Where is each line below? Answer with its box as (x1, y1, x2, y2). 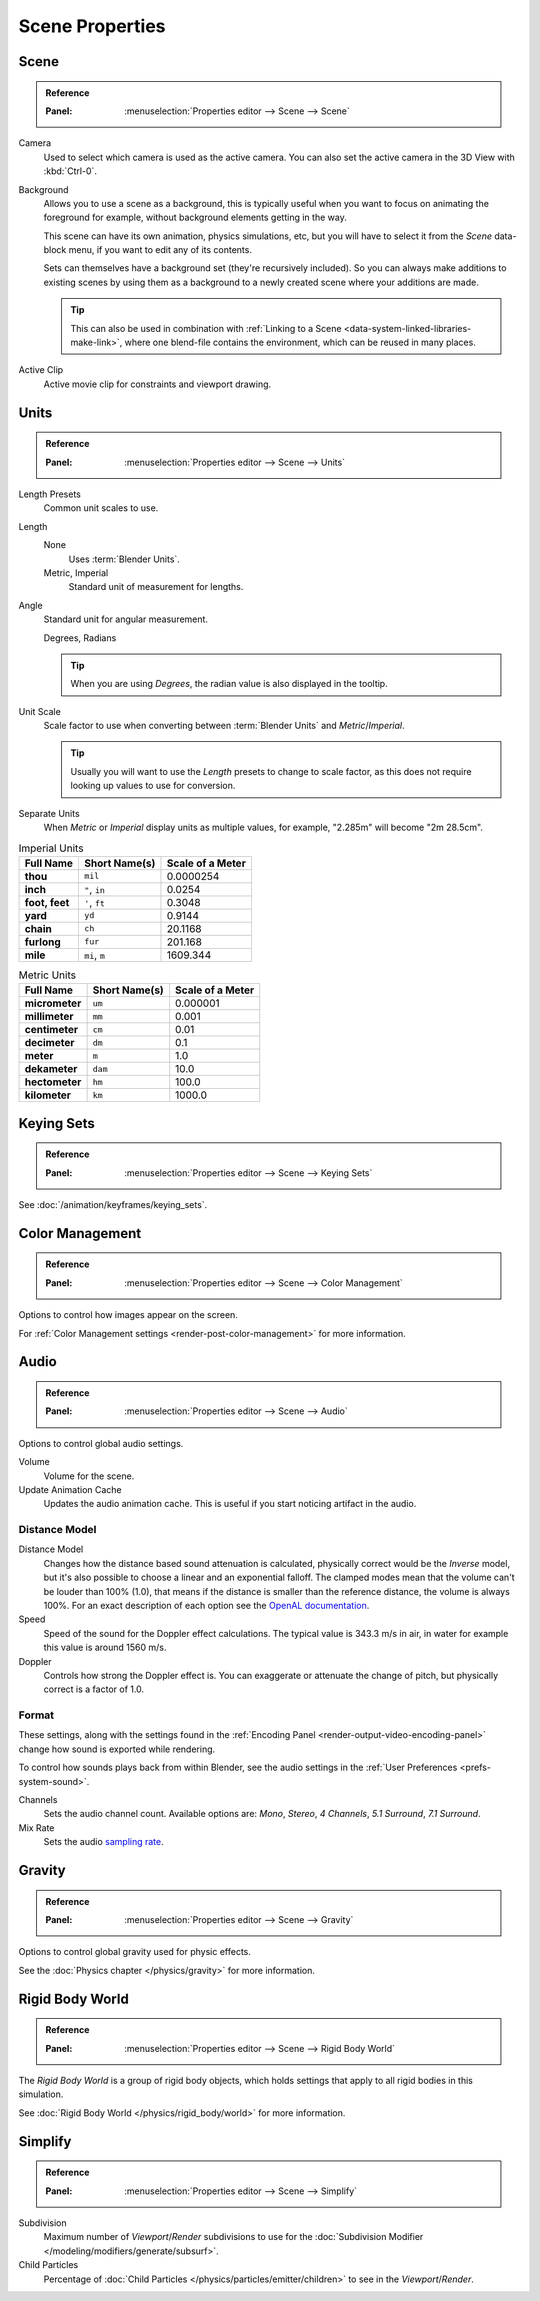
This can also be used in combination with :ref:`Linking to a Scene (70, 322, 342, 334)
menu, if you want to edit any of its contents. (68, 244, 252, 256)
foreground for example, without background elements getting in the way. (43, 211, 347, 224)
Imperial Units (18, 841, 84, 855)
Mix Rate (18, 1821, 55, 1834)
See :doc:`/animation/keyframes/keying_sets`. (18, 1198, 208, 1210)
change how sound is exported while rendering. (18, 1743, 216, 1755)
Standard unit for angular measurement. (43, 613, 209, 625)
